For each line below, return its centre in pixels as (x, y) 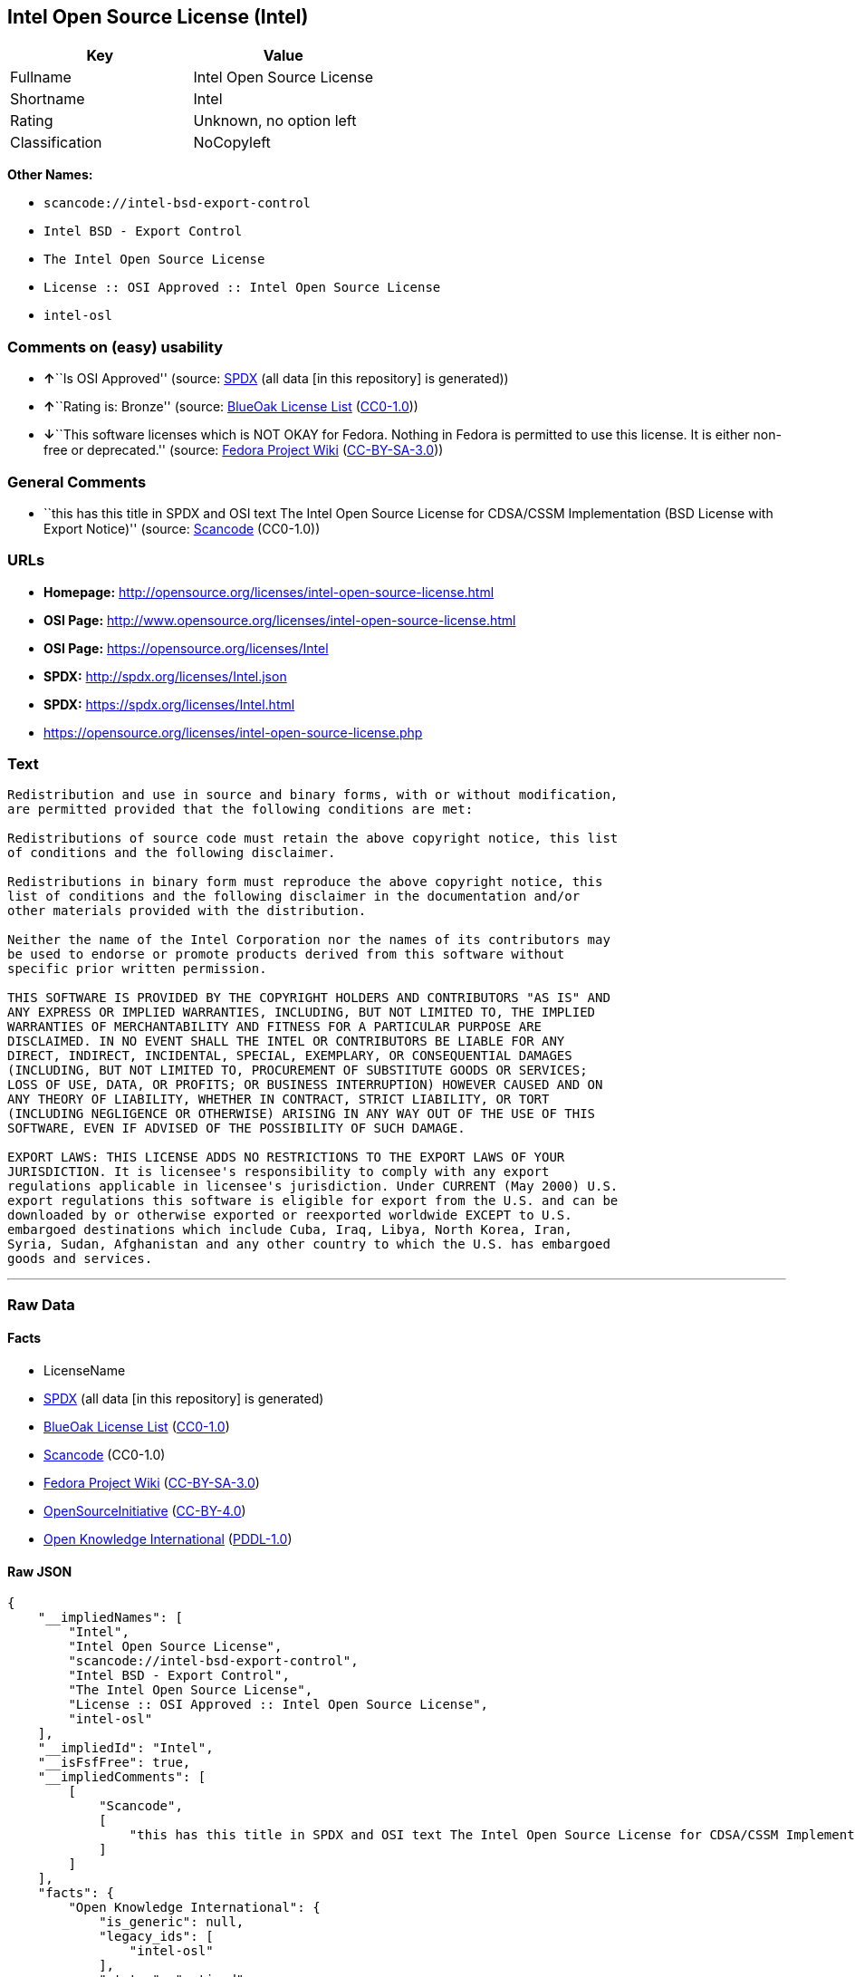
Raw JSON (40, 1571)
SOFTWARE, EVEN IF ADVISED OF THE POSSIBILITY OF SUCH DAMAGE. (236, 1128)
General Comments (77, 482)
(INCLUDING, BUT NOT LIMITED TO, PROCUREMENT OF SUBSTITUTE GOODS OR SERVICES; (298, 1070)
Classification (56, 143)
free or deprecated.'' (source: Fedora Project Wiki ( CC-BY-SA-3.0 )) (244, 450)
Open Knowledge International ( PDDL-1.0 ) (168, 1539)
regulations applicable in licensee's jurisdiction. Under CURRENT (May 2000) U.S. (313, 1186)
